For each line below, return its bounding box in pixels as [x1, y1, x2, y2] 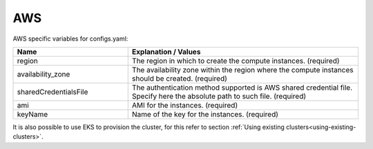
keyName [17, 109, 48, 119]
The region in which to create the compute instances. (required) [131, 56, 340, 66]
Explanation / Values [131, 47, 201, 57]
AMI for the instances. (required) [131, 100, 238, 110]
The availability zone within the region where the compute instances [131, 65, 354, 74]
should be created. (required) [131, 73, 228, 83]
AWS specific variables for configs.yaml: [12, 34, 128, 43]
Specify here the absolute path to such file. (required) [131, 91, 307, 101]
